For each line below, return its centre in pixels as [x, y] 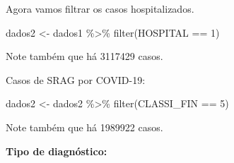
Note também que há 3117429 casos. [84, 56]
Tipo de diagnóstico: [57, 151]
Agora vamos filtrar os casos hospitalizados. [100, 8]
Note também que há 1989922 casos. [84, 127]
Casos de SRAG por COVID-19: [76, 79]
